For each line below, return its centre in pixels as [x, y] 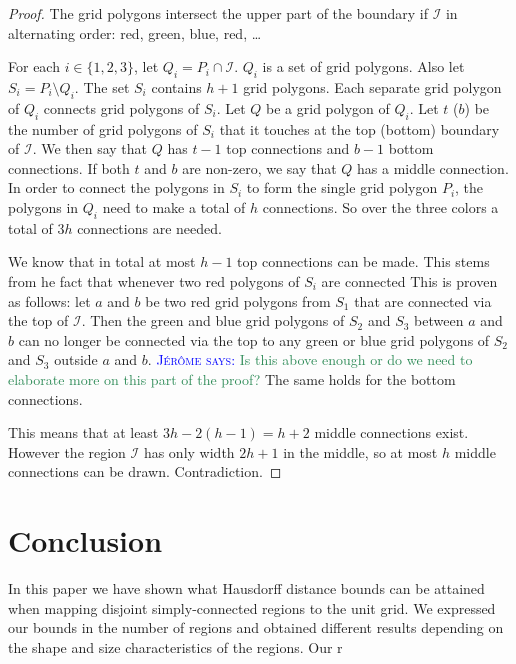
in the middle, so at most [360, 451]
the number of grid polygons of [103, 128]
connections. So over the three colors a [380, 206]
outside [76, 359]
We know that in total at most [102, 261]
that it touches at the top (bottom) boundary [359, 128]
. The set [102, 86]
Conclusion [85, 540]
